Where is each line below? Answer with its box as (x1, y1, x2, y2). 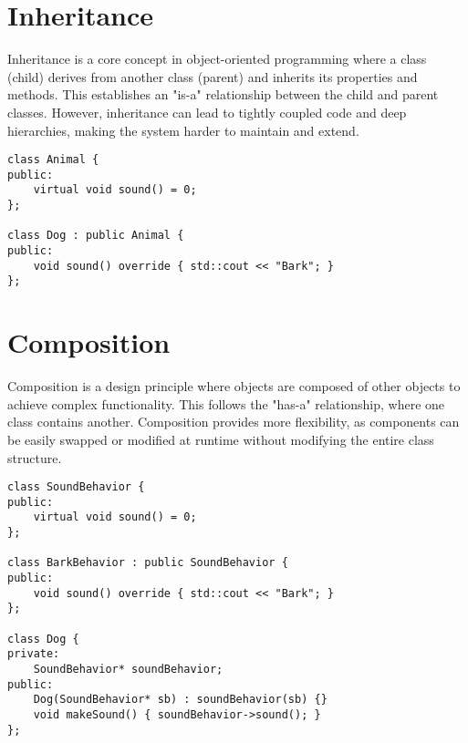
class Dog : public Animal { (7, 229, 184, 243)
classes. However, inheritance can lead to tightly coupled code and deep (7, 102, 407, 121)
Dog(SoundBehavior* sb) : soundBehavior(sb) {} (33, 693, 328, 707)
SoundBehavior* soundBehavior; (33, 662, 224, 676)
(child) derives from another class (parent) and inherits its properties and (7, 67, 418, 86)
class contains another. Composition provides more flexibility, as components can (7, 412, 460, 431)
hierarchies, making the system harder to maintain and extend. (7, 120, 359, 139)
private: (7, 647, 60, 661)
